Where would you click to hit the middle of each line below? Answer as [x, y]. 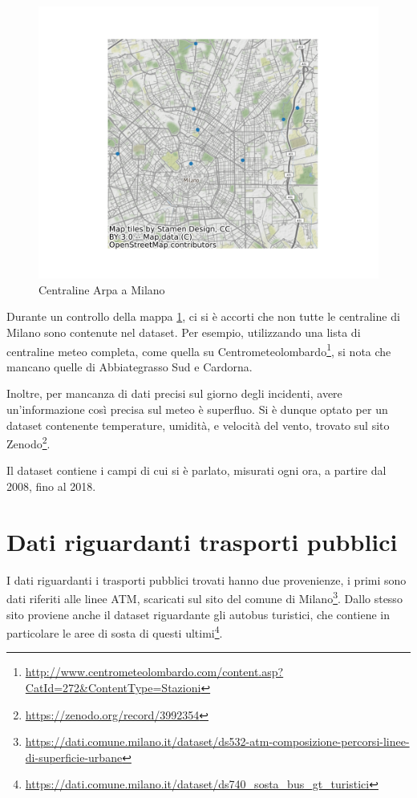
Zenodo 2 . [28, 442]
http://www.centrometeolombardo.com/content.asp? [154, 672]
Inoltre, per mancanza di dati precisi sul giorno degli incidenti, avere [174, 393]
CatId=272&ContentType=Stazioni [113, 688]
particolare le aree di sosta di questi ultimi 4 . [115, 632]
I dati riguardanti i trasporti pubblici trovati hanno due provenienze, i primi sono [206, 579]
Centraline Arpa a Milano [102, 289]
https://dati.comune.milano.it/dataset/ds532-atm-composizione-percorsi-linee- [217, 741]
